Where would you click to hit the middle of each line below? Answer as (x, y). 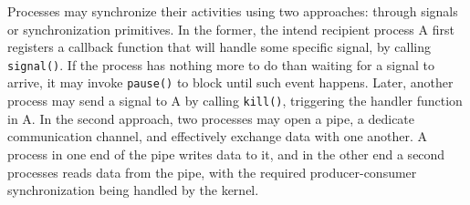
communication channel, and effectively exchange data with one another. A (218, 136)
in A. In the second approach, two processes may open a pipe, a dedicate (211, 118)
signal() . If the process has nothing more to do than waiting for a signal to (221, 64)
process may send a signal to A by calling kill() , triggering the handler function (235, 101)
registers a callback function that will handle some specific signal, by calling (219, 47)
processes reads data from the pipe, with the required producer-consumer (212, 172)
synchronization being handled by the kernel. (133, 190)
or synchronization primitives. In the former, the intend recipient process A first (231, 29)
